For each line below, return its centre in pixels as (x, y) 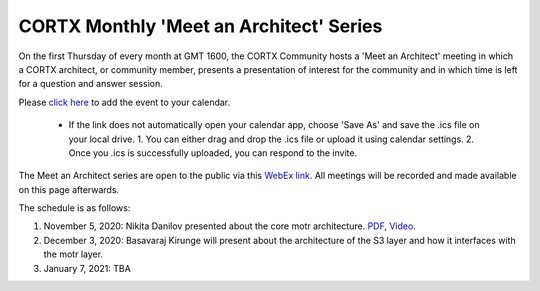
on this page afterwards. (69, 189)
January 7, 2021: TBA (87, 268)
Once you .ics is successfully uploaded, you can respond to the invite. (213, 152)
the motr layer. (73, 254)
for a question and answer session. (91, 84)
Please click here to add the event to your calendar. (124, 102)
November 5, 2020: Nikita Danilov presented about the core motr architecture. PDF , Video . (230, 226)
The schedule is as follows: (74, 208)
